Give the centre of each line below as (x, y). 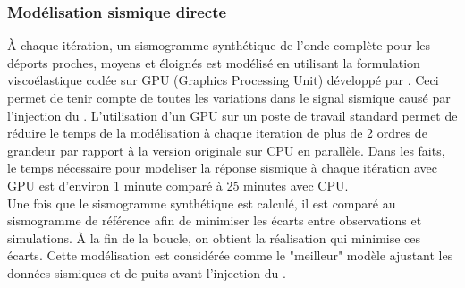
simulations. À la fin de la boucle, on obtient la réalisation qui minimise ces (214, 237)
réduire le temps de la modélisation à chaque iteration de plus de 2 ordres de (217, 133)
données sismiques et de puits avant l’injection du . (147, 272)
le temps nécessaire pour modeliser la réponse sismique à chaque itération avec (222, 168)
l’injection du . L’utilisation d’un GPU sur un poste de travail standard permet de (232, 115)
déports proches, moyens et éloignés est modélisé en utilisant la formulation (214, 62)
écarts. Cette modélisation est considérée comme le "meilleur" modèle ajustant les (230, 255)
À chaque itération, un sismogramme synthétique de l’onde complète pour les (219, 45)
